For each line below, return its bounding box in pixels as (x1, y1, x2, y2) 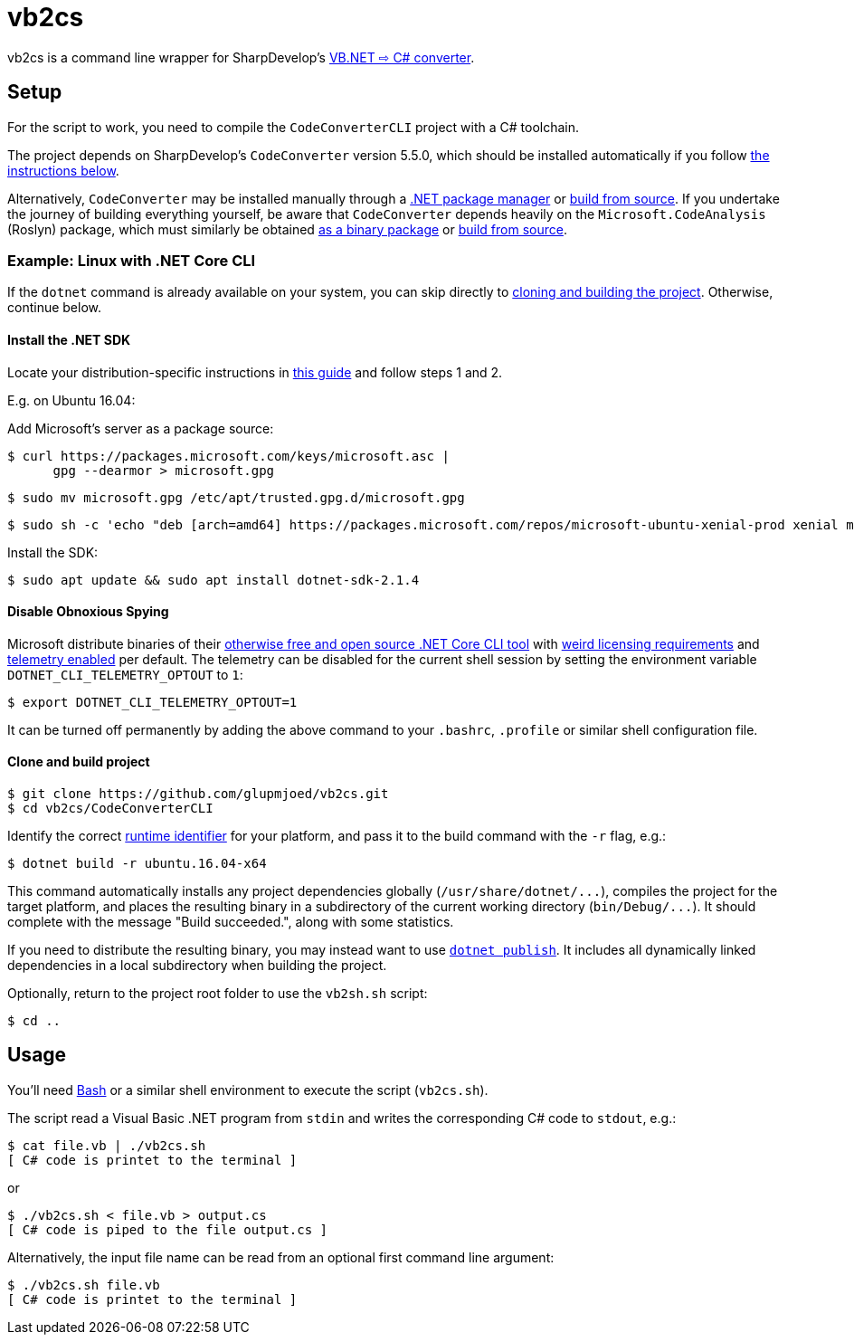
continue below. (7, 300, 102, 316)
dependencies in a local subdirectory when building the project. (7, 957, 387, 973)
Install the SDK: (7, 544, 99, 560)
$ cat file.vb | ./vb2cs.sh (7, 1137, 206, 1153)
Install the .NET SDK (7, 331, 131, 347)
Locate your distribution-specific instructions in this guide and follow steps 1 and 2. (7, 364, 503, 380)
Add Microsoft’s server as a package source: (7, 420, 274, 436)
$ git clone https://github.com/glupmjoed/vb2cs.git (7, 786, 389, 801)
